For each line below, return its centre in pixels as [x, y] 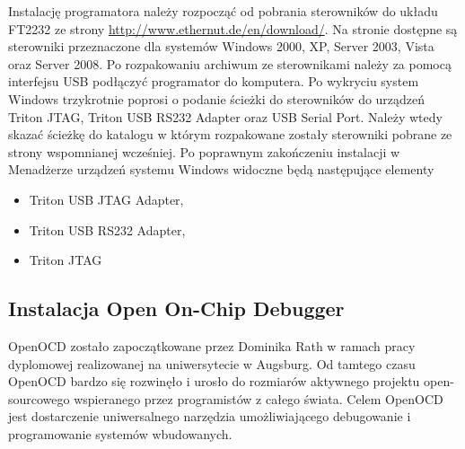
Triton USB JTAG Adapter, [106, 199]
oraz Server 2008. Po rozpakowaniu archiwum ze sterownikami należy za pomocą [230, 63]
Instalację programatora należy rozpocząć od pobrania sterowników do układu [223, 11]
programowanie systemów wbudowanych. [120, 433]
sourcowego [39, 398]
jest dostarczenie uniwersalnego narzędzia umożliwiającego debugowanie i [210, 416]
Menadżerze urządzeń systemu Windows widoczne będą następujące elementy [221, 169]
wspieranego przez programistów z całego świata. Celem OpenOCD [259, 398]
